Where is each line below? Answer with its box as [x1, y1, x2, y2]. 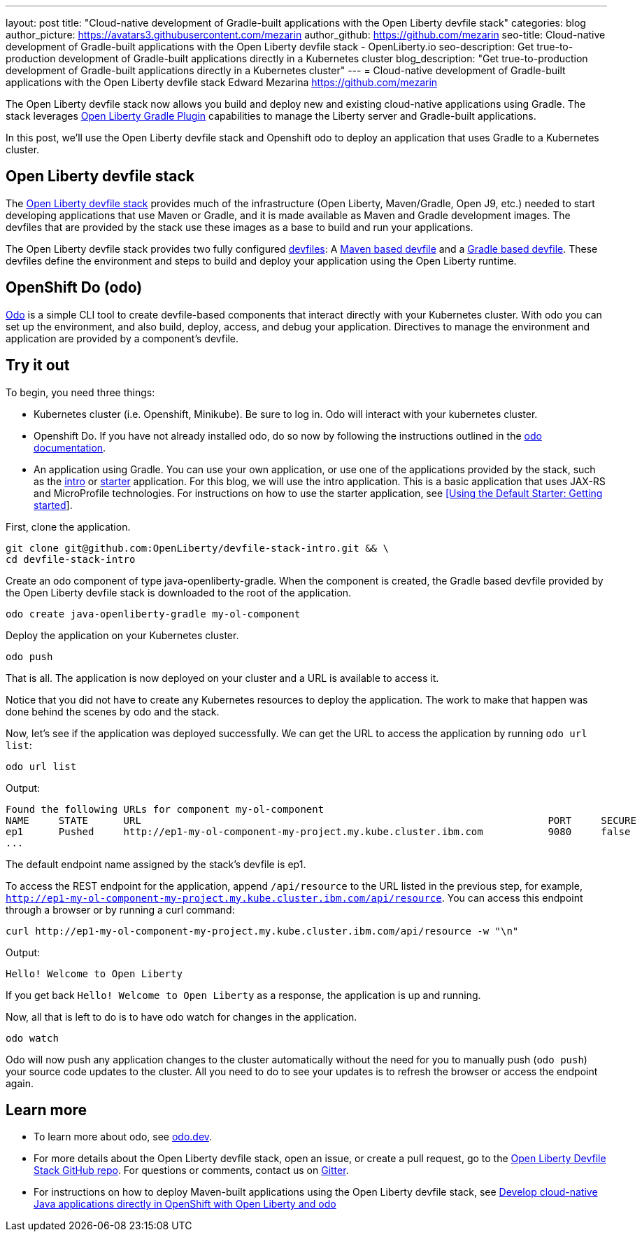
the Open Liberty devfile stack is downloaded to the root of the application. [6, 586, 352, 599]
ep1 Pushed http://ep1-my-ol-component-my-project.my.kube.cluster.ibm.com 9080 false [6, 825, 631, 837]
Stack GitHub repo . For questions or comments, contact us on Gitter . [34, 1164, 349, 1177]
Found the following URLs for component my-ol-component [6, 803, 324, 815]
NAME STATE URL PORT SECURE [6, 814, 636, 826]
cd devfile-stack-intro [6, 553, 136, 565]
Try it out [6, 356, 70, 375]
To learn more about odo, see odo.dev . [34, 1131, 213, 1143]
